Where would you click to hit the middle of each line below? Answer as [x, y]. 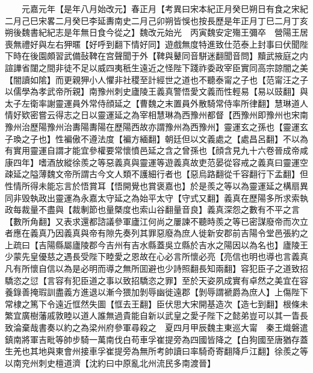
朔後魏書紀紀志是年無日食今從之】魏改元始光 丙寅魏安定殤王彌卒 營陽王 [152, 32]
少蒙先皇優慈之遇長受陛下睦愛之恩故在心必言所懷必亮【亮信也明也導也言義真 [156, 256]
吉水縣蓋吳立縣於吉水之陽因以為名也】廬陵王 [219, 244]
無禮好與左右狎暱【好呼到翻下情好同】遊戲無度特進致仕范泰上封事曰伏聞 [156, 44]
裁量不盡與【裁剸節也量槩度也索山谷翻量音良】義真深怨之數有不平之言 [160, 209]
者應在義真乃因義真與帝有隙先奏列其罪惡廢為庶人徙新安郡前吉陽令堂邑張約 [152, 233]
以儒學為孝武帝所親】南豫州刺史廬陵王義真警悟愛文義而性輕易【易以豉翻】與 [156, 91]
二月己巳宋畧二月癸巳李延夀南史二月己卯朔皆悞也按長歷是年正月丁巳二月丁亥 [156, 20]
